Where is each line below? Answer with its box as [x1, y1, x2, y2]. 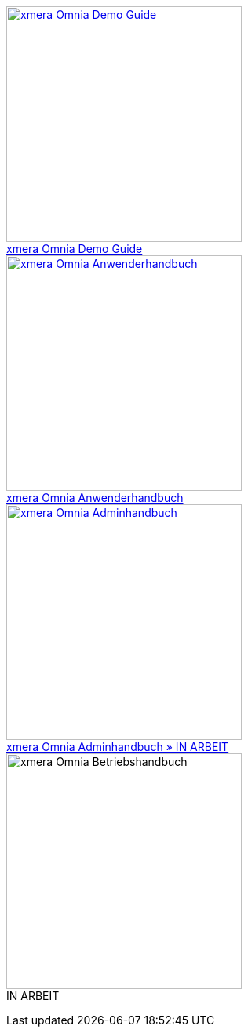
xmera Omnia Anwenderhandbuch [6, 491, 184, 504]
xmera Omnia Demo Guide [6, 242, 143, 255]
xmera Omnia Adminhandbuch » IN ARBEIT [6, 740, 229, 753]
